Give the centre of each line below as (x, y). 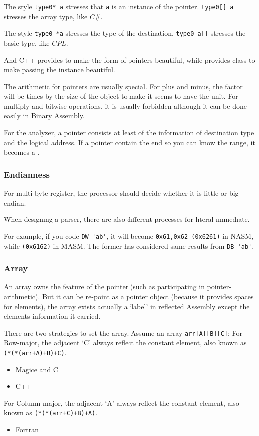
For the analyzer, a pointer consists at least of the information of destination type (129, 132)
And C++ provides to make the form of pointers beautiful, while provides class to (129, 60)
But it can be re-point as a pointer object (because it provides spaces (148, 296)
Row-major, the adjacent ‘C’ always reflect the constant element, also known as (125, 342)
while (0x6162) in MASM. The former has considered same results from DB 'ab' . (129, 246)
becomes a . (22, 152)
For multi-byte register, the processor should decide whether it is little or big (121, 193)
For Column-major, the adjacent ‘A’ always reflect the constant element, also (122, 402)
